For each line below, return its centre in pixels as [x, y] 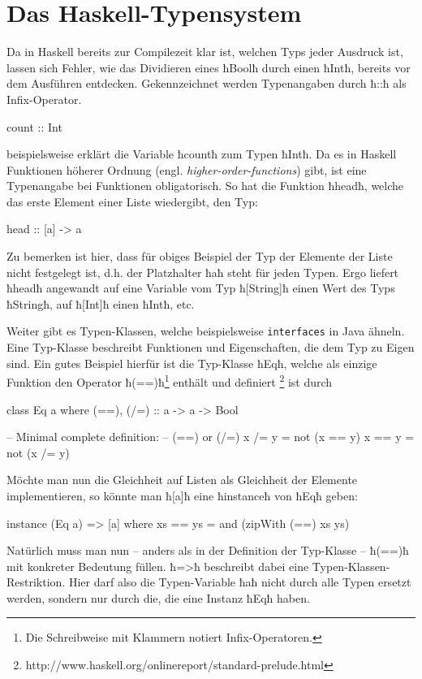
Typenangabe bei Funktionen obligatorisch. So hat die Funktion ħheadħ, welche [205, 186]
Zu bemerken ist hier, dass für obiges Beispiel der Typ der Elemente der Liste [200, 256]
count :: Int [34, 126]
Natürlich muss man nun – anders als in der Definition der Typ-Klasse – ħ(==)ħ [208, 550]
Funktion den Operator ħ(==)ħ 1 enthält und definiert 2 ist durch [170, 381]
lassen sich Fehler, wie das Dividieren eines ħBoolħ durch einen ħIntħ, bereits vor [209, 67]
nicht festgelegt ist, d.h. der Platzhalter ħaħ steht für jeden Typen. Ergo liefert [203, 272]
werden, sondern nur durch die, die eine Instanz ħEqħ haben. [158, 597]
